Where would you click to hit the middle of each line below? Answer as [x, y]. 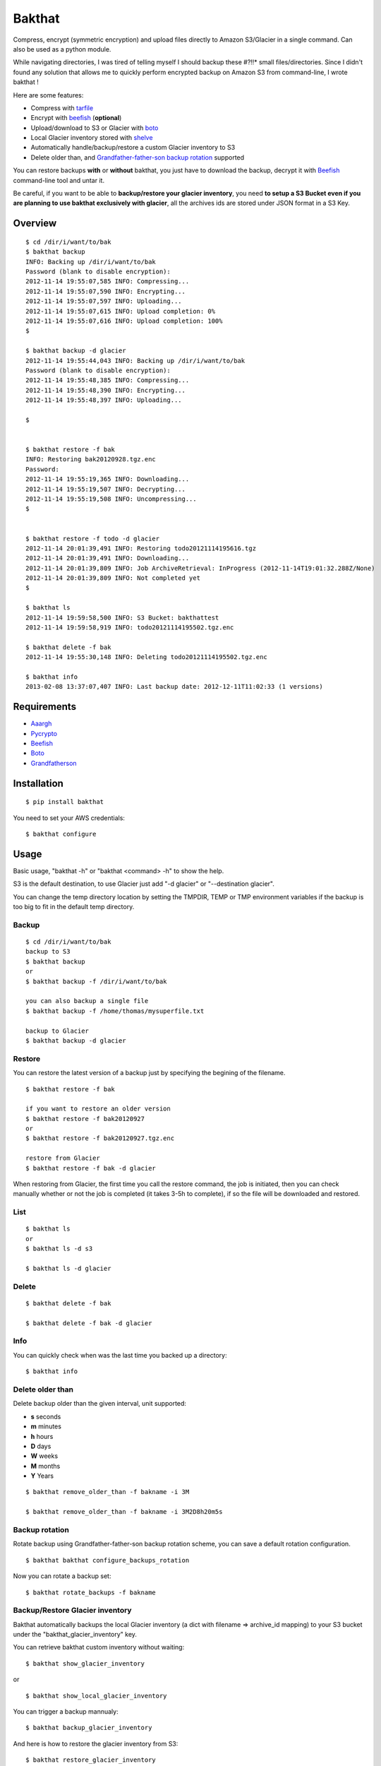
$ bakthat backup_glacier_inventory [89, 1728]
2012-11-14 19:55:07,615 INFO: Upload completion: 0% [120, 311]
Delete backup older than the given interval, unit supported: [100, 1404]
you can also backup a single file [87, 1001]
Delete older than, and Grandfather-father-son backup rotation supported [138, 157]
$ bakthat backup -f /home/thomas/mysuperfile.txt [115, 1011]
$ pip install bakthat [65, 802]
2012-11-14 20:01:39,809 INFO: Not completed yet [113, 578]
